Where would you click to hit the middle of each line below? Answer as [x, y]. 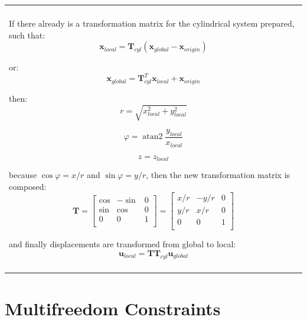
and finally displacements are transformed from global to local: [123, 244]
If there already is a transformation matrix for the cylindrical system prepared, [152, 23]
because [23, 174]
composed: [28, 186]
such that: [27, 35]
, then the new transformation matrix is [218, 174]
